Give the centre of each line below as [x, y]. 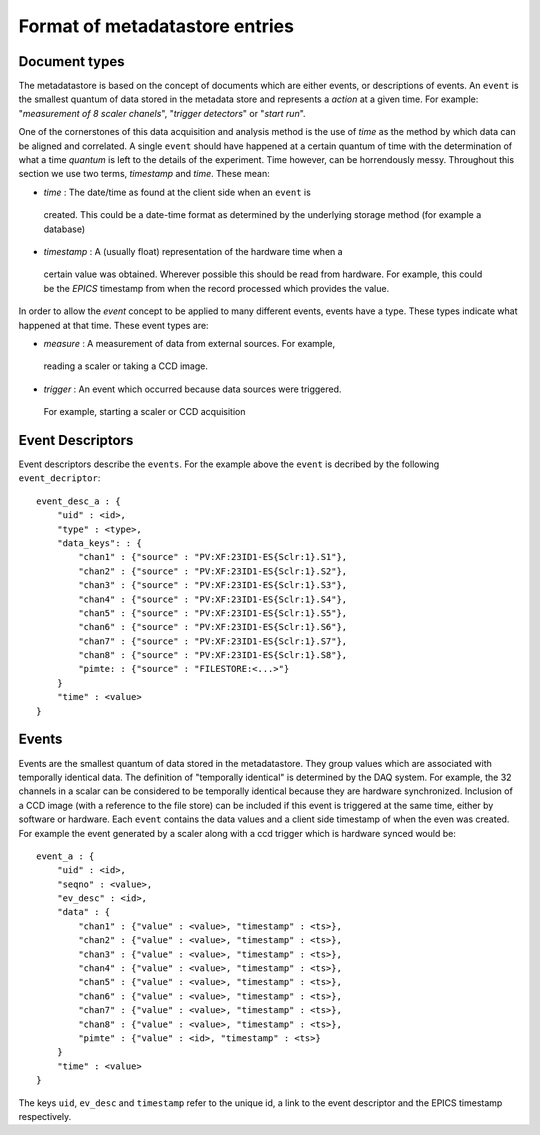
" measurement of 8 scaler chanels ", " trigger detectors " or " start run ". [162, 113]
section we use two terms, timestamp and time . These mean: [144, 174]
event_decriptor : [59, 478]
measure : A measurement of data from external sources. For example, [189, 343]
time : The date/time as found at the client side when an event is [177, 192]
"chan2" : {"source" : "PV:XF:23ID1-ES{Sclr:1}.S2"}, [213, 571]
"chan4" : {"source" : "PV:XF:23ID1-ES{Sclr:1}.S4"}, [213, 599]
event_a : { [65, 856]
